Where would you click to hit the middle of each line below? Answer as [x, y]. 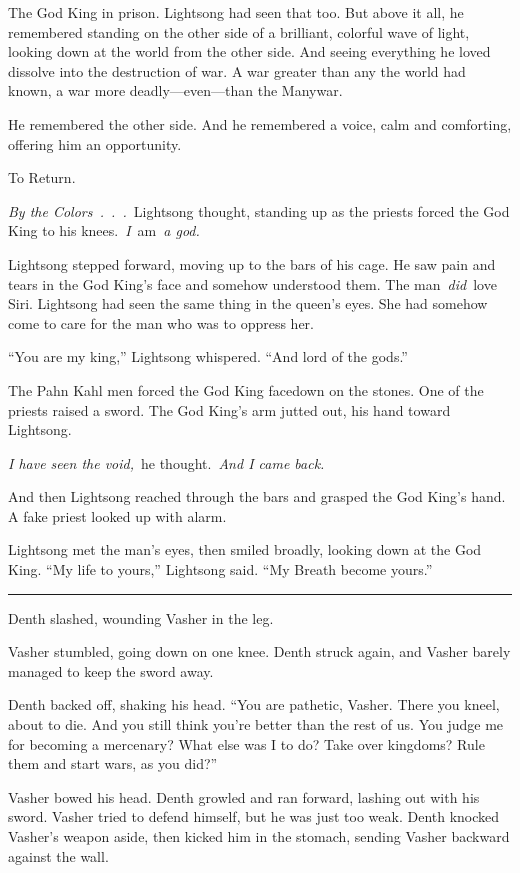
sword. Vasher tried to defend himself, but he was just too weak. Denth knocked [254, 816]
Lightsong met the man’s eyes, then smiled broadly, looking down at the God [245, 549]
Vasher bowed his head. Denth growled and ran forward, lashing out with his [244, 796]
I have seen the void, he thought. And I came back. [166, 462]
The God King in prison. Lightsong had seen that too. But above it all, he [236, 12]
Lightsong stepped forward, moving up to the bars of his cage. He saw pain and [252, 263]
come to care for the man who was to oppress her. [161, 322]
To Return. [42, 177]
